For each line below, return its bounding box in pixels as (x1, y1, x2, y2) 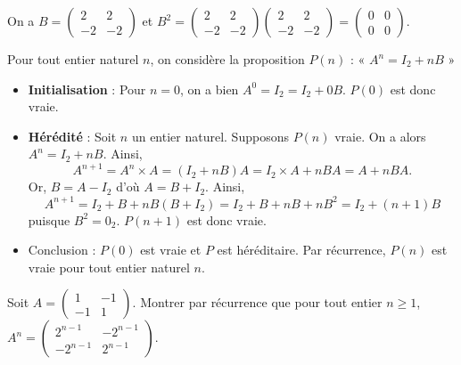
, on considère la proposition (150, 50, 305, 68)
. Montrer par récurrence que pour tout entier (132, 293, 383, 312)
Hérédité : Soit (28, 126, 117, 145)
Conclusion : (28, 240, 96, 259)
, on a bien (180, 79, 239, 98)
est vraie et (140, 240, 202, 259)
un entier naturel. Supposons (131, 126, 289, 145)
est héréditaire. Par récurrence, (217, 240, 386, 259)
